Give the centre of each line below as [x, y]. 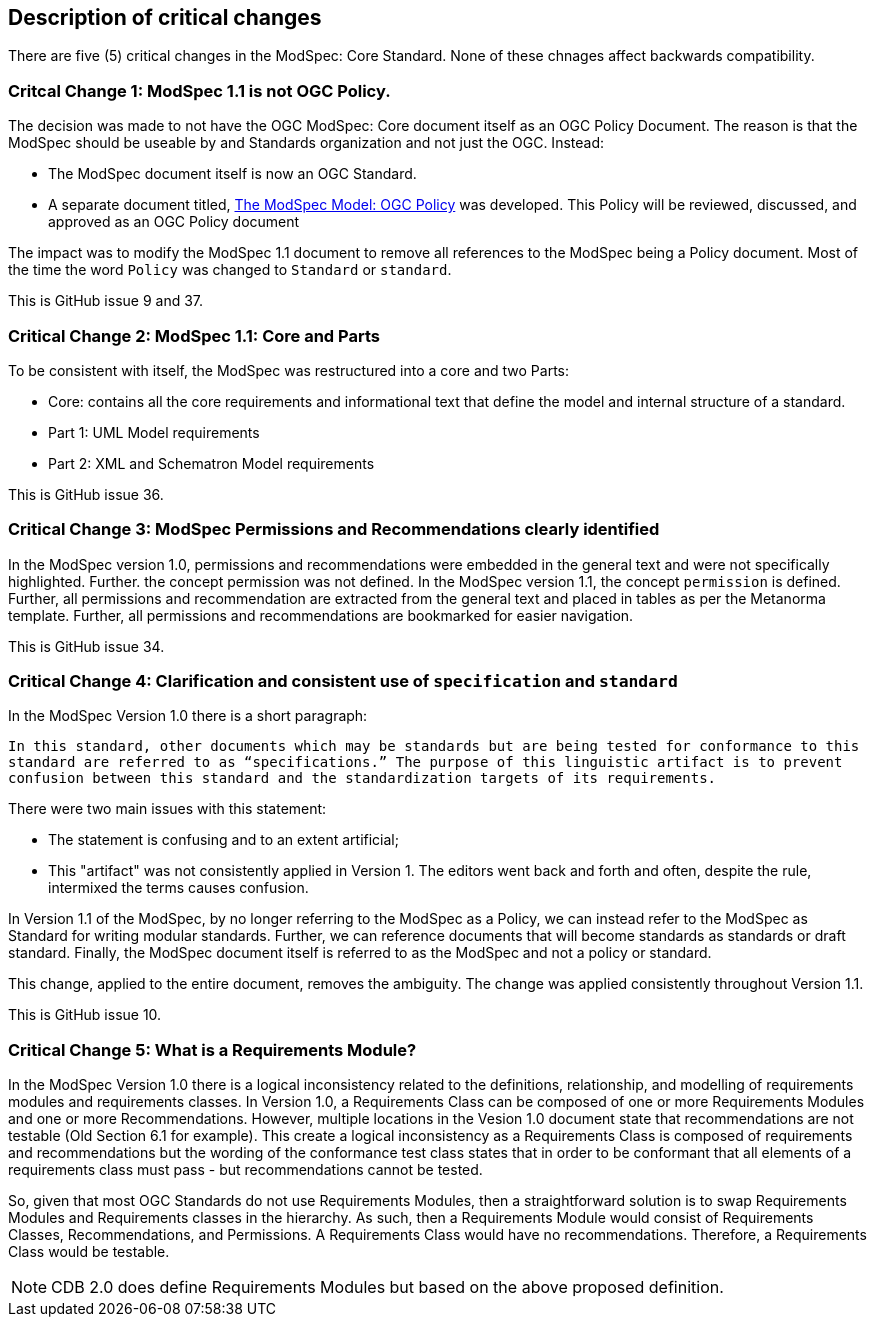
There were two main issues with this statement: [167, 809]
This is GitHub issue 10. [85, 1015]
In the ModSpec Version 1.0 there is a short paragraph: [188, 716]
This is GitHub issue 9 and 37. [106, 301]
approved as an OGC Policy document [174, 222]
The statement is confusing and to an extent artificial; [223, 840]
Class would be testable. [89, 1252]
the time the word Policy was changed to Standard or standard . [230, 270]
